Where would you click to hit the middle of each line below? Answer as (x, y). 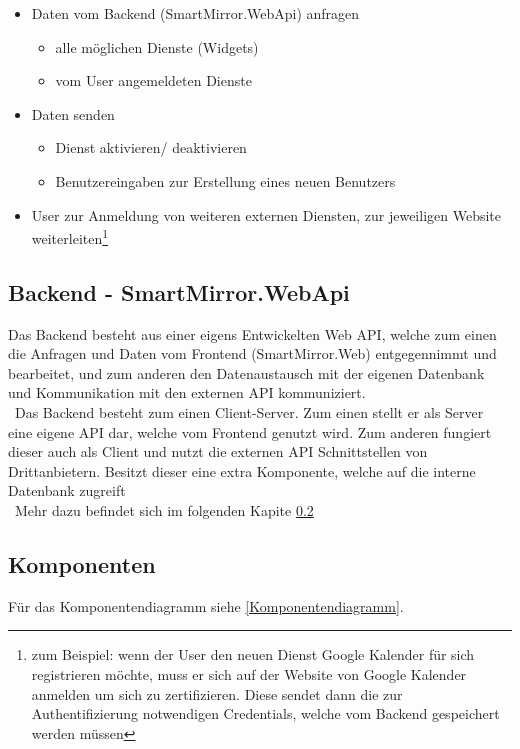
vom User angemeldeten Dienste (153, 80)
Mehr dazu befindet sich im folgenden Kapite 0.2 (164, 509)
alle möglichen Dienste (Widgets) (157, 46)
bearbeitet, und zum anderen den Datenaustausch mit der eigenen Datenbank (246, 372)
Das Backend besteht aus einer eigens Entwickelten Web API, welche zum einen (252, 333)
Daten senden (73, 113)
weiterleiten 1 (70, 236)
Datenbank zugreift (67, 490)
